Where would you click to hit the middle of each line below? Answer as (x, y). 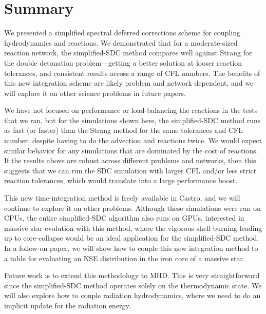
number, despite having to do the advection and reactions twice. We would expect (133, 140)
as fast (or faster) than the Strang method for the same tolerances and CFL (123, 130)
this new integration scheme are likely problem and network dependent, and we (129, 83)
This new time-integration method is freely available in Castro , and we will (122, 198)
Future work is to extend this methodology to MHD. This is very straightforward (132, 275)
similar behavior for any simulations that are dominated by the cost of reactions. (131, 150)
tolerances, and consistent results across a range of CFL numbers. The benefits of (132, 73)
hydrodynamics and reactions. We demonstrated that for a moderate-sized (121, 42)
